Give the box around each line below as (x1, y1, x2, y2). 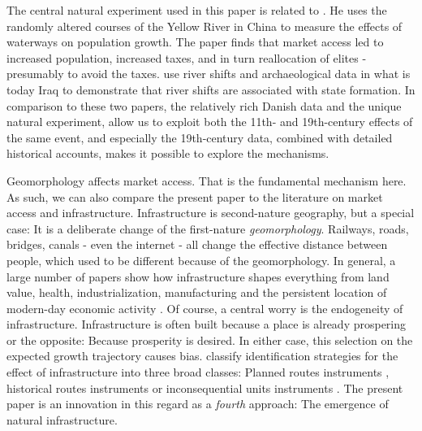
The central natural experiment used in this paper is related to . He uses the (6, 2, 387, 18)
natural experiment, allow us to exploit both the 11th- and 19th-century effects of (6, 113, 413, 130)
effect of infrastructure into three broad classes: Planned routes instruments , (6, 364, 390, 381)
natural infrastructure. (6, 411, 118, 428)
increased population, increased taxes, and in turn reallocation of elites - (6, 49, 367, 66)
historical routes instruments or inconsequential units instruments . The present (6, 379, 403, 396)
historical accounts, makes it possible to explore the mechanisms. (6, 145, 329, 162)
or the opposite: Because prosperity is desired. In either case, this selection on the (6, 331, 413, 348)
